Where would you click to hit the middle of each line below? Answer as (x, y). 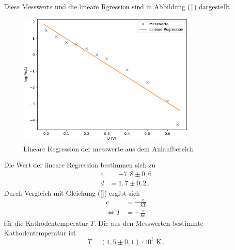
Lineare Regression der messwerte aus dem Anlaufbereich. (109, 148)
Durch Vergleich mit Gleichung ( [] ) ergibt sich (72, 192)
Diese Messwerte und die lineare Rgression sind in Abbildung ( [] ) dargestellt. (118, 6)
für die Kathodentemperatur (46, 223)
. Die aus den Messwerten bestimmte (149, 223)
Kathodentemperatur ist (40, 232)
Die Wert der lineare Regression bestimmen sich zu (80, 165)
